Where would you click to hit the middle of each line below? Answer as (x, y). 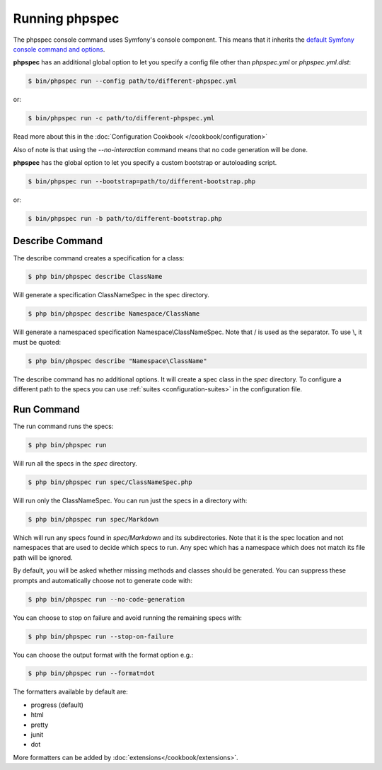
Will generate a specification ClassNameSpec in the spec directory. (111, 295)
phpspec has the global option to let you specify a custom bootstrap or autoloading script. (145, 163)
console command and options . (59, 49)
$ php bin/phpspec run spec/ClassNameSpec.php (110, 482)
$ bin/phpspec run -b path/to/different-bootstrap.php (125, 218)
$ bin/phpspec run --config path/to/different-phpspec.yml (132, 81)
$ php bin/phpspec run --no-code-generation (106, 599)
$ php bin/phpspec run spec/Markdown (93, 519)
